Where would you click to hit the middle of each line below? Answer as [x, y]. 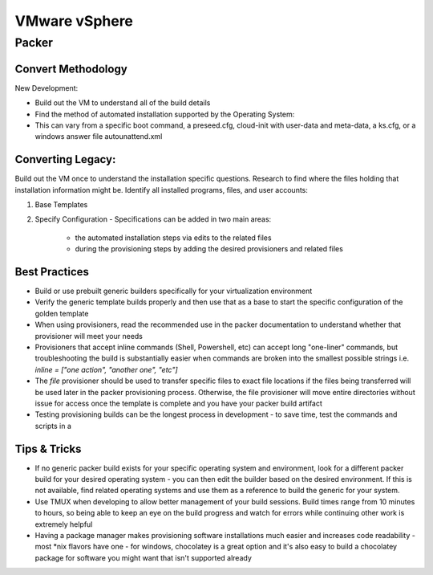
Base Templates [61, 204]
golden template [62, 313]
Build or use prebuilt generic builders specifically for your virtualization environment [174, 291]
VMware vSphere [74, 21]
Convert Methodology [71, 69]
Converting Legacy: [65, 159]
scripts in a [53, 426]
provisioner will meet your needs [89, 336]
